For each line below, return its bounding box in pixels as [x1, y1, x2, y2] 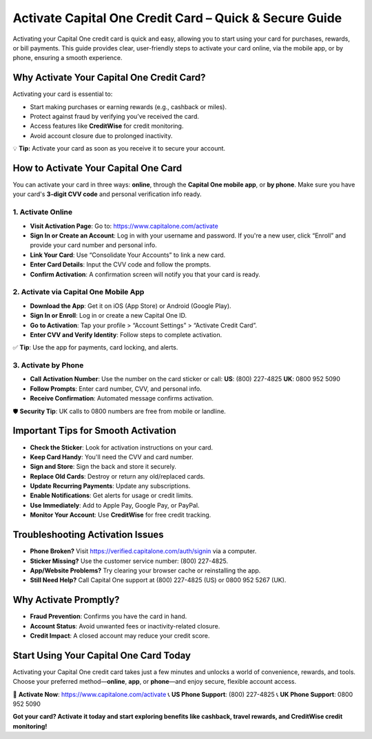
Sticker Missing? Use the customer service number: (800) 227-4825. [30, 557, 229, 565]
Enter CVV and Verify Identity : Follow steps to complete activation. [30, 330, 223, 338]
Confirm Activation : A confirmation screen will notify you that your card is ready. [30, 270, 261, 278]
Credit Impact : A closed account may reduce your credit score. [30, 632, 210, 640]
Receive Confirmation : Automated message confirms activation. [30, 394, 214, 403]
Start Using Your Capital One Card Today [12, 649, 192, 661]
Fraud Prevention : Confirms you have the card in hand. [30, 612, 187, 621]
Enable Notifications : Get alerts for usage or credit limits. [30, 491, 193, 500]
